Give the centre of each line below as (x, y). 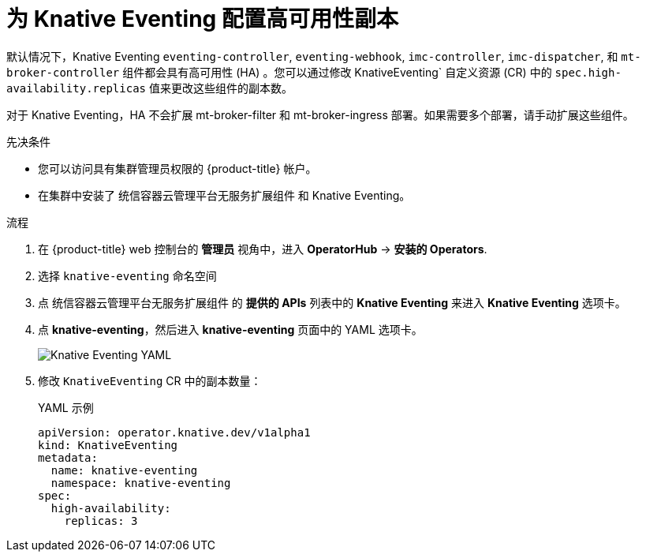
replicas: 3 (101, 521)
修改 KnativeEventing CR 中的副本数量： (150, 380)
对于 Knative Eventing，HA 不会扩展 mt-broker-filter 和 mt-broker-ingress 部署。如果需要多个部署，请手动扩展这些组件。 (320, 114)
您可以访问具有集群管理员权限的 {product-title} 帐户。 (177, 168)
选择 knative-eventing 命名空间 (127, 275)
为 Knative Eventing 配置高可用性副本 (202, 19)
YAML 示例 (66, 407)
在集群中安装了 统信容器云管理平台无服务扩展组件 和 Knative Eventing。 (224, 195)
